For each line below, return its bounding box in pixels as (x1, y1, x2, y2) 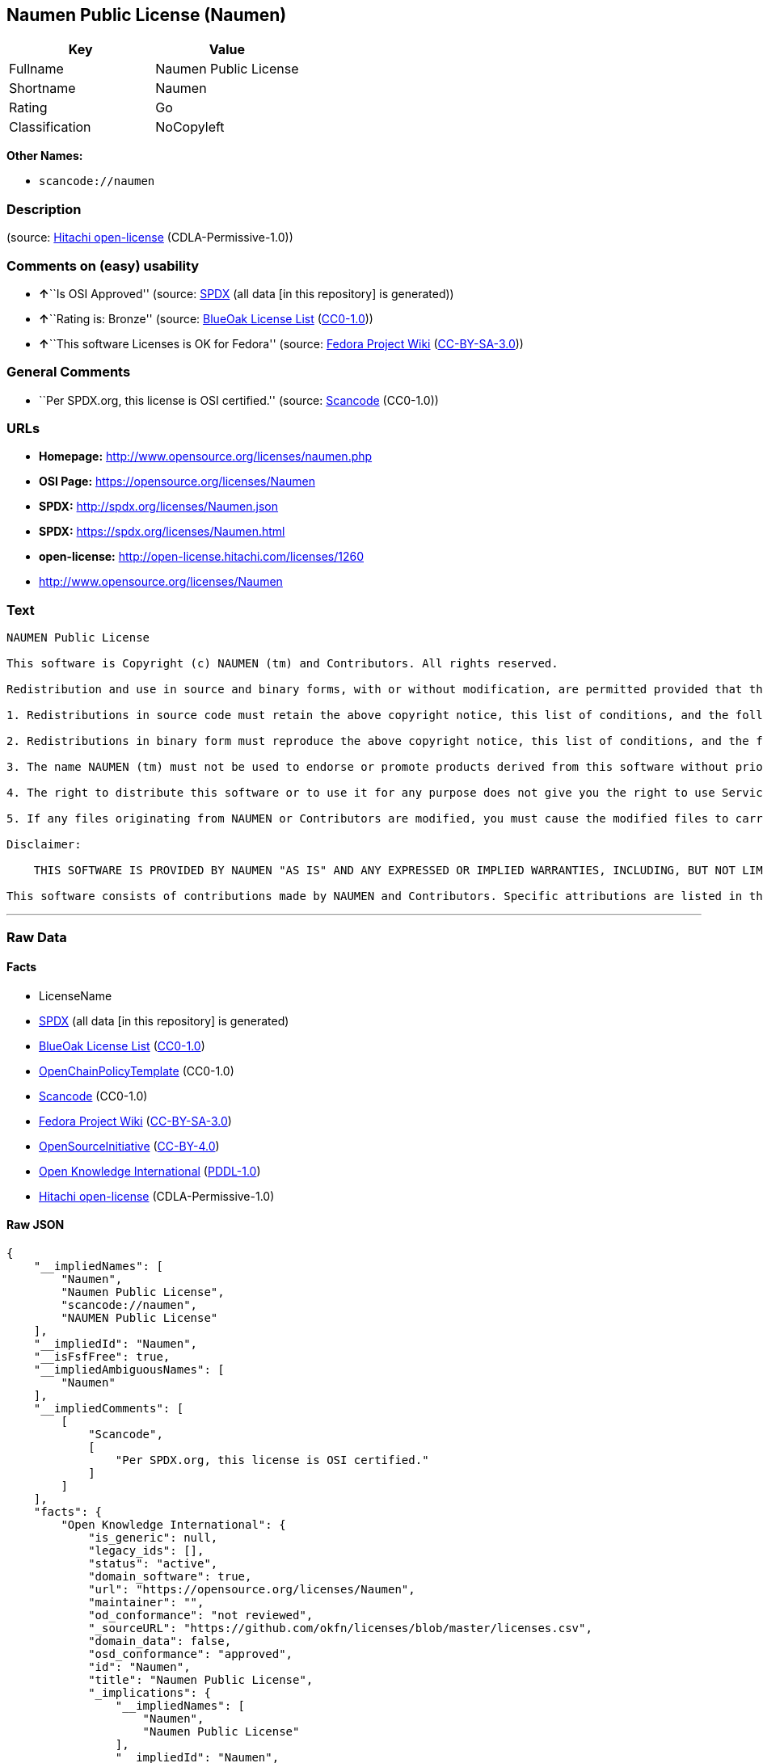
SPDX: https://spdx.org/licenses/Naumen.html (39, 524, 285, 539)
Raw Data (6, 928, 67, 945)
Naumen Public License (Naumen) (6, 5, 287, 25)
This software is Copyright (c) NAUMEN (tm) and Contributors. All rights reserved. (6, 657, 559, 671)
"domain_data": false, (88, 1634, 232, 1647)
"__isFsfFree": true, (33, 1349, 171, 1363)
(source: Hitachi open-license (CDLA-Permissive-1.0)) (6, 230, 293, 245)
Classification (9, 119, 91, 136)
